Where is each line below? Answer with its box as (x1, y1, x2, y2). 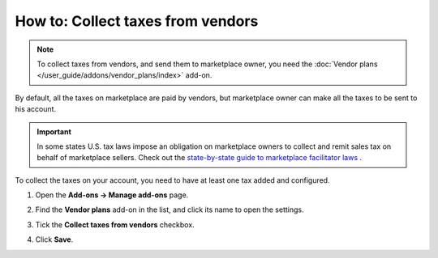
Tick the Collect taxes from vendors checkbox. (35, 219, 195, 230)
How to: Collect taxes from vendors (15, 12, 259, 30)
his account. (15, 104, 57, 114)
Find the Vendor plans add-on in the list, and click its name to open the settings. (35, 205, 304, 214)
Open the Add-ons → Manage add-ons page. (35, 190, 189, 200)
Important (36, 126, 72, 137)
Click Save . (35, 235, 74, 244)
